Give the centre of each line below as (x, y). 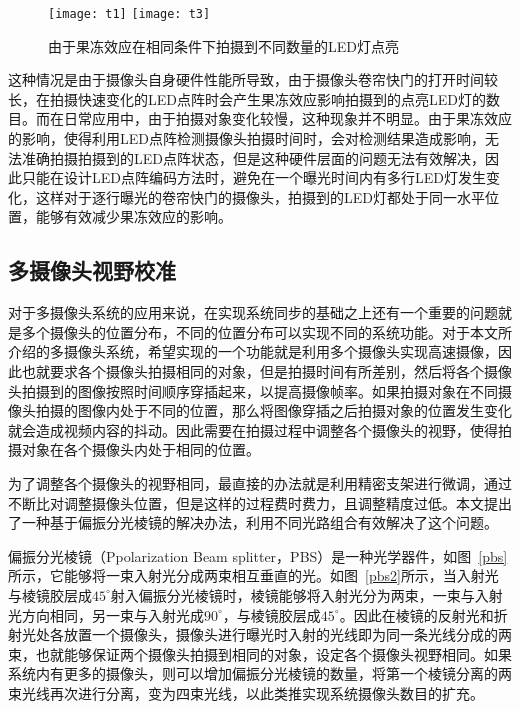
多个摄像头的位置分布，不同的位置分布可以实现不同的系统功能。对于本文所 (266, 331)
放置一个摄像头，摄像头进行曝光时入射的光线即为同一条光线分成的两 (287, 634)
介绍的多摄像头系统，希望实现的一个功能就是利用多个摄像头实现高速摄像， (253, 351)
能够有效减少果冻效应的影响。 (133, 216)
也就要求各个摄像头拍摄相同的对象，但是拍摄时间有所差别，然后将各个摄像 (266, 370)
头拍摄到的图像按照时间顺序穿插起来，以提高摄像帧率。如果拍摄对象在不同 (253, 390)
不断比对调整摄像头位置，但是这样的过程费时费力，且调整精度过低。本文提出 (260, 502)
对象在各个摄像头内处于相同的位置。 (140, 449)
